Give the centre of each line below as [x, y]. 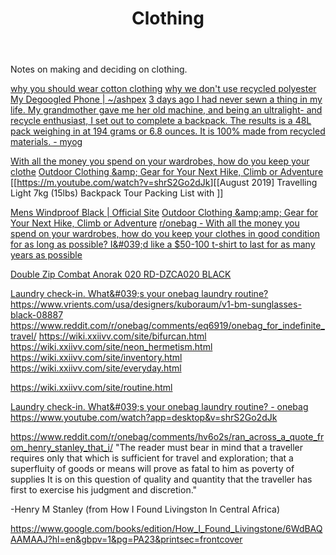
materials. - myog [46, 142]
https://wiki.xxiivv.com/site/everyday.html [96, 368]
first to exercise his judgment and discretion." [104, 490]
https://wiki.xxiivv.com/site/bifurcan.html [122, 336]
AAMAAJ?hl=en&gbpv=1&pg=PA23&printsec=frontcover [126, 539]
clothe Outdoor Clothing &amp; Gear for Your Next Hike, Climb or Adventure [167, 172]
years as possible [46, 255]
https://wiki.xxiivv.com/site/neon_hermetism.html [111, 347]
